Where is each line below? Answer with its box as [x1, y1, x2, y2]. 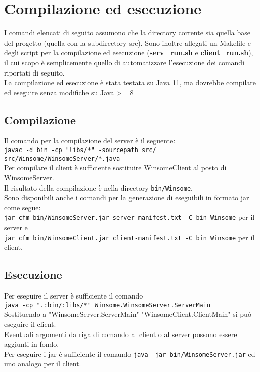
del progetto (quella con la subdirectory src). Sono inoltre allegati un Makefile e [4, 37, 251, 48]
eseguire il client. [4, 318, 56, 329]
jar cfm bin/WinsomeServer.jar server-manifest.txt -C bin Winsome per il [4, 212, 255, 222]
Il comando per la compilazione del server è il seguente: [4, 135, 176, 146]
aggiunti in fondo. [4, 339, 59, 349]
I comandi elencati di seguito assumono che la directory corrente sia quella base [4, 27, 250, 38]
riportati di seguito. [4, 67, 65, 78]
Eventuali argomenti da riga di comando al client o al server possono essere [4, 328, 237, 339]
